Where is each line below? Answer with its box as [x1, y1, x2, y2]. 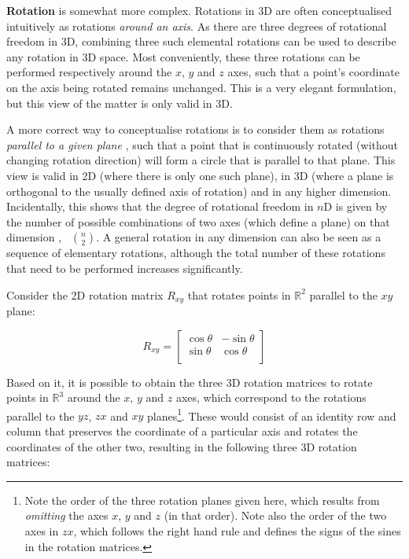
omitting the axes [24, 507, 109, 524]
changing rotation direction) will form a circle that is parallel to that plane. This [6, 152, 396, 168]
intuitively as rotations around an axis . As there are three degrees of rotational [6, 17, 387, 34]
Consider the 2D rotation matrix [6, 286, 164, 303]
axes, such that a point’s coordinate [227, 64, 400, 80]
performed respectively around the [6, 64, 172, 80]
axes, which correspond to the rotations [175, 389, 367, 406]
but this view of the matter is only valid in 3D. [6, 94, 233, 111]
